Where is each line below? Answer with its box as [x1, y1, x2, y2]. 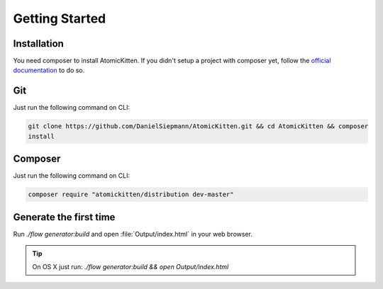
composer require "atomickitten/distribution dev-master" [28, 191, 234, 198]
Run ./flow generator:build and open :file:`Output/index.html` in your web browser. [13, 229, 253, 238]
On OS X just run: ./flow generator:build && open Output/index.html [32, 262, 229, 271]
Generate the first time [13, 211, 116, 223]
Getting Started [13, 11, 106, 26]
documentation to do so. [13, 66, 85, 74]
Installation [13, 38, 64, 50]
